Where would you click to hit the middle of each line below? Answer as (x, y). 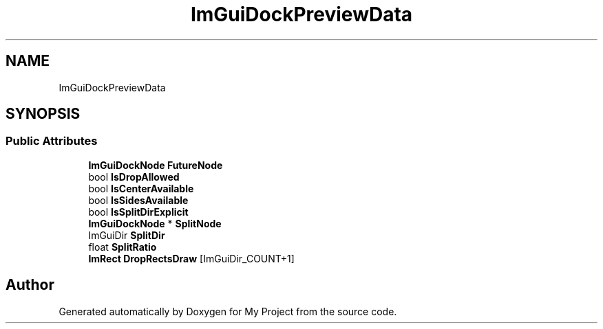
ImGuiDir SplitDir (127, 235)
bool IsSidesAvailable (138, 200)
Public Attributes (52, 141)
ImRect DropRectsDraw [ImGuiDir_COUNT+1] (191, 258)
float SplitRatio (123, 247)
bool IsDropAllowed (134, 177)
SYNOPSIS (43, 114)
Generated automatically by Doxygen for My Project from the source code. (228, 311)
